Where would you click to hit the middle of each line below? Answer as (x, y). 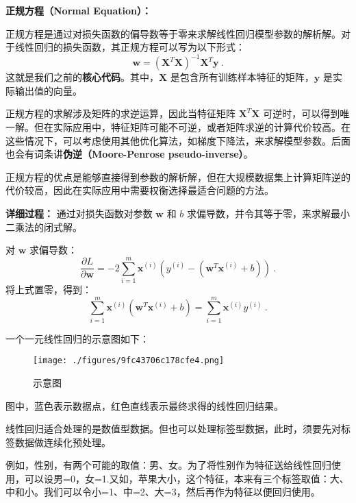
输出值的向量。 (48, 90)
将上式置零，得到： (49, 289)
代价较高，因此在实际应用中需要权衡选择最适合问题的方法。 (140, 190)
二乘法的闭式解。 (44, 226)
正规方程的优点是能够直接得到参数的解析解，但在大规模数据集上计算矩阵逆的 (178, 176)
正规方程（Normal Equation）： (78, 10)
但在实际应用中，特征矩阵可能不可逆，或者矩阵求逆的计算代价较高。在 (192, 127)
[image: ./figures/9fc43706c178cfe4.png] (129, 361)
